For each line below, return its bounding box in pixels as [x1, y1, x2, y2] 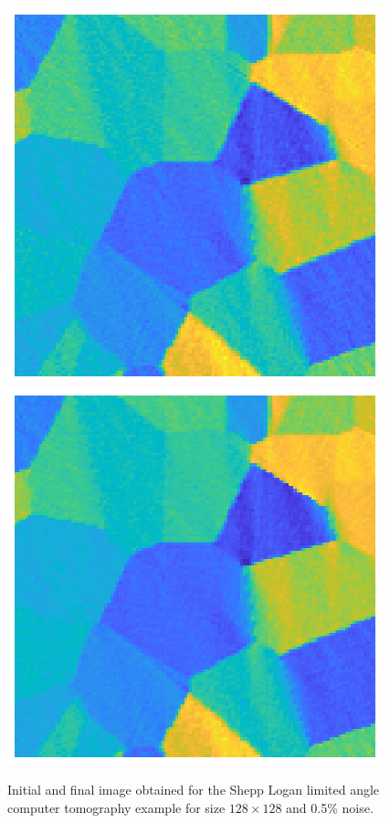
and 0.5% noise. [286, 797, 374, 817]
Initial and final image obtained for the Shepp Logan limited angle [7, 780, 380, 799]
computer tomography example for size [7, 797, 226, 817]
